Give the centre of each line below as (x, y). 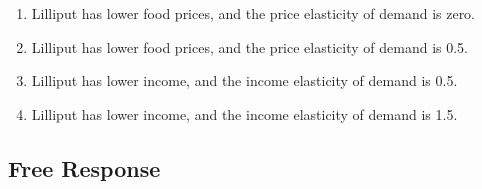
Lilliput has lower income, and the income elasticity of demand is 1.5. (244, 113)
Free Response (84, 167)
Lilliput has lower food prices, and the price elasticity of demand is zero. (253, 13)
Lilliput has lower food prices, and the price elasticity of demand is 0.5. (249, 46)
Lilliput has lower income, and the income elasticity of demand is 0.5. (244, 80)
